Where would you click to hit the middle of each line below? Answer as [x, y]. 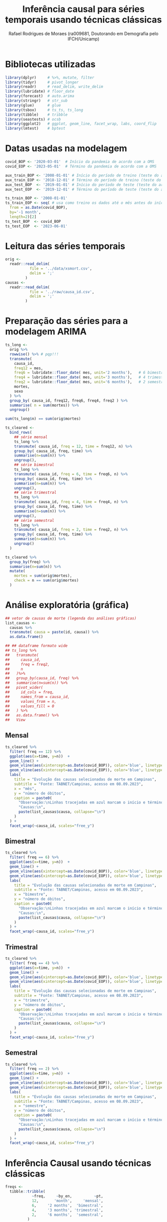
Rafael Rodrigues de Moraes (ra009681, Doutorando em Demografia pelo [83, 33]
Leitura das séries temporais [65, 246]
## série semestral [34, 520]
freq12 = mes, [29, 368]
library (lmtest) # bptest [35, 129]
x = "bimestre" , [31, 895]
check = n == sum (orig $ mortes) [46, 581]
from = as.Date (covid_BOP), [39, 208]
